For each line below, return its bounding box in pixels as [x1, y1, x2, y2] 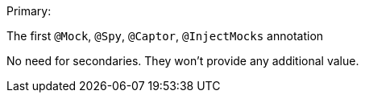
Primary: [6, 4, 52, 18]
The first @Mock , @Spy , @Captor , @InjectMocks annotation [6, 29, 324, 43]
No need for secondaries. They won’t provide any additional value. [6, 54, 359, 68]
